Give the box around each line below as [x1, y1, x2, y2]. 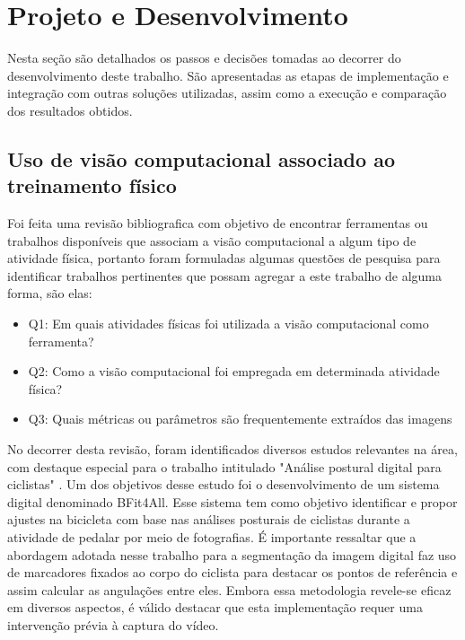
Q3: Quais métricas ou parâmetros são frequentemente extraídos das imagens [28, 409, 452, 428]
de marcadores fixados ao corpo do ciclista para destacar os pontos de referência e [7, 563, 458, 582]
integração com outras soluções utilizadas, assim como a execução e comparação [7, 83, 447, 102]
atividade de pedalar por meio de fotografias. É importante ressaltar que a [7, 528, 417, 546]
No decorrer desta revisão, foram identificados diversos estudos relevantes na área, [7, 440, 458, 459]
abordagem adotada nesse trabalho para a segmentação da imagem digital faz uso [7, 545, 457, 564]
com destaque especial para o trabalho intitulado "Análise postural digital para [7, 457, 442, 476]
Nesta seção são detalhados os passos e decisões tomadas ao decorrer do [7, 48, 401, 67]
